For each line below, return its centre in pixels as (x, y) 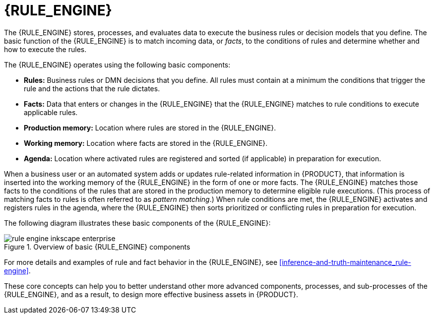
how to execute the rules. (45, 49)
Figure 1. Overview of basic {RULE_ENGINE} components (97, 247)
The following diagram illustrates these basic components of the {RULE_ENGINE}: (137, 223)
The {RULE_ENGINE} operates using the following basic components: (117, 64)
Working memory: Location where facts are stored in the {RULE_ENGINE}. (146, 143)
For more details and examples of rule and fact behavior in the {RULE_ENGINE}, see (141, 262)
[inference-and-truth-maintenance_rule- (345, 262)
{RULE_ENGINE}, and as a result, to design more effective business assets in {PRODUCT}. (151, 294)
